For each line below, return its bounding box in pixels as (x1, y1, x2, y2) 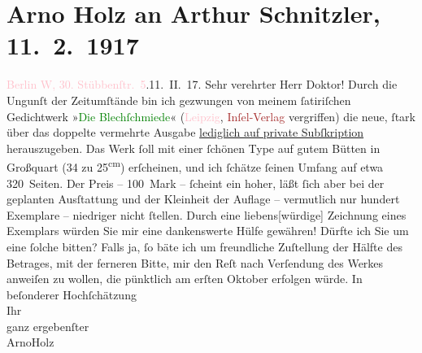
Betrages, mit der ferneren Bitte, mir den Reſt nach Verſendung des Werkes (7, 254, 384, 271)
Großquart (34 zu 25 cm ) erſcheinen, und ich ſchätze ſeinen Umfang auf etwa (7, 156, 384, 175)
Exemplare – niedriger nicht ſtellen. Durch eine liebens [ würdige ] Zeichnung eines (7, 206, 407, 223)
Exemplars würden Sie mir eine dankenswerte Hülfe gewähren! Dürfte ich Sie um (7, 222, 409, 239)
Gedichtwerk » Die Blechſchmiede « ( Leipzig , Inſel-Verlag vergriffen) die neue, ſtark (7, 107, 415, 124)
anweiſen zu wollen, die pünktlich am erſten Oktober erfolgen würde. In (7, 270, 363, 287)
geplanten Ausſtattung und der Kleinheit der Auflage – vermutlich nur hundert (7, 190, 400, 207)
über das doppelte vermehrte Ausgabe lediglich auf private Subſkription (7, 124, 364, 141)
